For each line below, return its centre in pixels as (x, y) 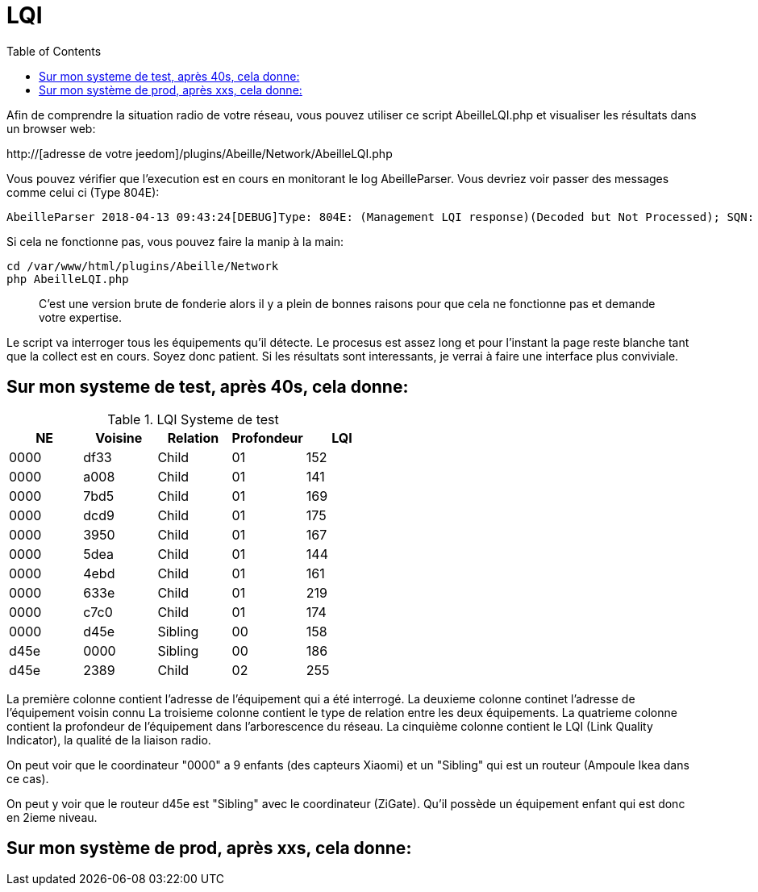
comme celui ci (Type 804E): (83, 192)
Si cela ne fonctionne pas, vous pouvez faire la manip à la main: (175, 241)
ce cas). (28, 778)
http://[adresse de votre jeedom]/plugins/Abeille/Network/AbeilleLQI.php (200, 153)
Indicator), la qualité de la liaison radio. (109, 740)
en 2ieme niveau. (52, 817)
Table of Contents (54, 51)
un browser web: (51, 128)
